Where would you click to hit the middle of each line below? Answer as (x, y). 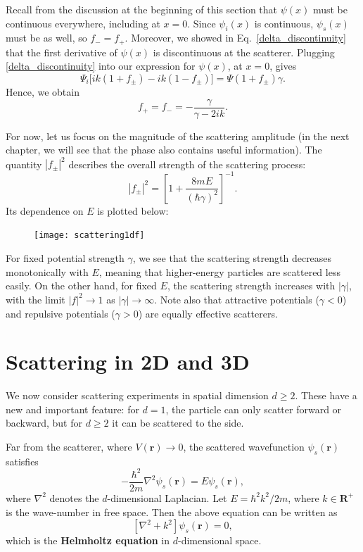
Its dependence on (45, 210)
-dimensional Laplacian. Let (167, 497)
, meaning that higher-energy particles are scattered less (219, 271)
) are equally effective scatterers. (208, 313)
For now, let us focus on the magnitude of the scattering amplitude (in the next (178, 136)
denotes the (74, 497)
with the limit (36, 299)
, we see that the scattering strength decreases (232, 258)
